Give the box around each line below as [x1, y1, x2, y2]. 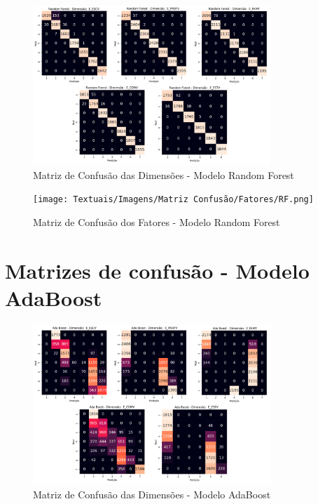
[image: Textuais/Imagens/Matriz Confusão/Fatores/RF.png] [33, 194, 314, 205]
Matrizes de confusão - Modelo [5, 256, 310, 284]
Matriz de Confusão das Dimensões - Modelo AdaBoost [33, 486, 271, 501]
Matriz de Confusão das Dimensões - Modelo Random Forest [33, 167, 294, 182]
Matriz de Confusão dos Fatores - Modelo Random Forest [33, 215, 280, 230]
